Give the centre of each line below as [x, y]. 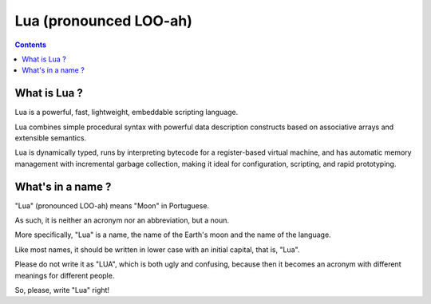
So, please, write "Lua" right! [62, 290]
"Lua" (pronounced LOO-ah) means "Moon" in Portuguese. [112, 205]
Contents [31, 45]
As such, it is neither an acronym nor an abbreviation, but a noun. [122, 220]
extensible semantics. [51, 138]
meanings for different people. [65, 275]
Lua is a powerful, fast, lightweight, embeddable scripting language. [127, 113]
